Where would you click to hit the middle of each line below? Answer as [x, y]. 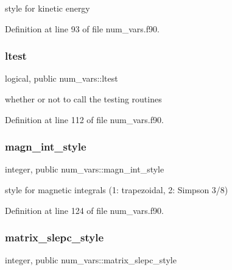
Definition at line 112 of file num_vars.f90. [84, 119]
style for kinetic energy [47, 8]
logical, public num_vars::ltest [62, 78]
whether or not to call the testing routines [83, 99]
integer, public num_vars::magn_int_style [85, 169]
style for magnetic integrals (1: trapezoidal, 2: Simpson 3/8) [117, 190]
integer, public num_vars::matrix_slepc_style [91, 260]
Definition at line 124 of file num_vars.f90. [84, 210]
